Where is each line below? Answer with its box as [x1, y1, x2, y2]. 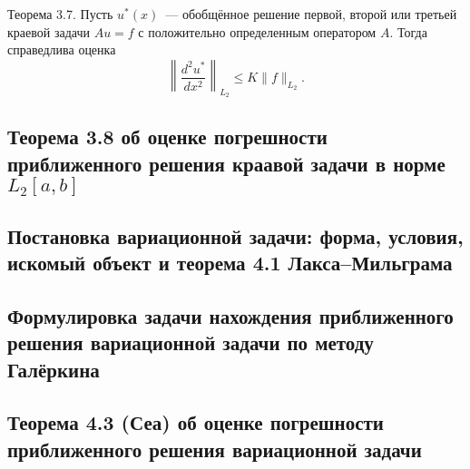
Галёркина [7, 355, 100, 383]
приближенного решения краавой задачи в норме [7, 149, 446, 177]
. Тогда [389, 22, 427, 41]
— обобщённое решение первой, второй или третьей [165, 5, 457, 23]
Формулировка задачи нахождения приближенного [7, 301, 454, 329]
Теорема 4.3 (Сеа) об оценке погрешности [7, 408, 384, 436]
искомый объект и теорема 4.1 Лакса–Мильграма [7, 248, 453, 276]
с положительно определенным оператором [138, 22, 377, 41]
